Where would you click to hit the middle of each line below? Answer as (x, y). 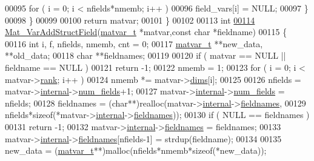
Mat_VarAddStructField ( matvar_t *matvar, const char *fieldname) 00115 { (146, 32)
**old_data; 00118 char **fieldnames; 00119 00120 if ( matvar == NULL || (145, 55)
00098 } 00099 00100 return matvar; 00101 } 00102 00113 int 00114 (130, 20)
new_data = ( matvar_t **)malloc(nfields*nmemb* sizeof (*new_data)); (136, 150)
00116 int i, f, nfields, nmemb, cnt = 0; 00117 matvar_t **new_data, (134, 43)
